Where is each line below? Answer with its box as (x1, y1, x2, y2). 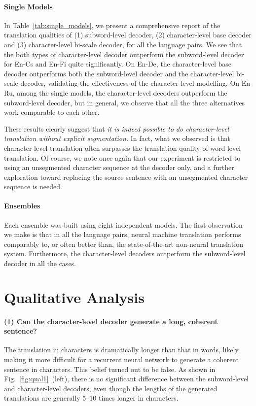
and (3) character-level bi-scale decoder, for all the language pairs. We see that (4, 39, 242, 49)
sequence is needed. (4, 181, 62, 192)
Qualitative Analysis (4, 287, 145, 307)
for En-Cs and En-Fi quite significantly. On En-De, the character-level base (4, 59, 232, 69)
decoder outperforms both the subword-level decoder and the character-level (4, 68, 234, 78)
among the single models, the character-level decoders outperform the (17, 87, 227, 98)
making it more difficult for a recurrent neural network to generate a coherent (4, 354, 239, 365)
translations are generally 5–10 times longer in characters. (4, 393, 179, 403)
